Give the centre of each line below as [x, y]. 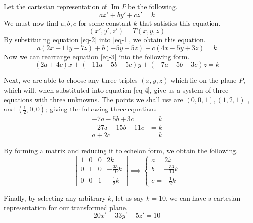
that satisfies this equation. [180, 23]
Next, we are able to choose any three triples [71, 80]
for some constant [105, 23]
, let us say [128, 198]
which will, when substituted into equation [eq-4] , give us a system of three [116, 89]
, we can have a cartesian [203, 198]
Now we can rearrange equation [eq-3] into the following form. [97, 56]
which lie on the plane [204, 80]
